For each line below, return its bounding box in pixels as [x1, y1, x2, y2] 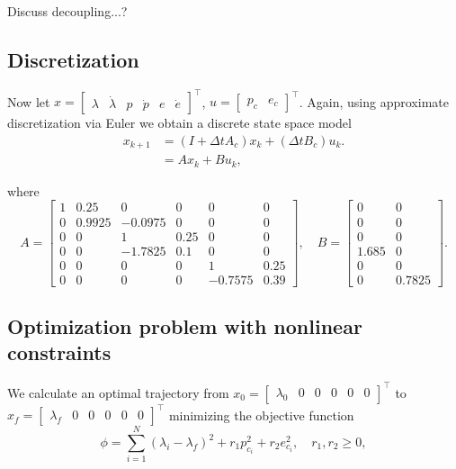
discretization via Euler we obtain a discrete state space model [7, 113, 352, 132]
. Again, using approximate [299, 92, 449, 111]
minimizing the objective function [168, 405, 354, 424]
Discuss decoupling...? [7, 2, 128, 20]
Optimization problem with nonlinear [7, 312, 362, 340]
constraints [7, 338, 112, 366]
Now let [7, 92, 50, 111]
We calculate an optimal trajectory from [7, 383, 229, 401]
